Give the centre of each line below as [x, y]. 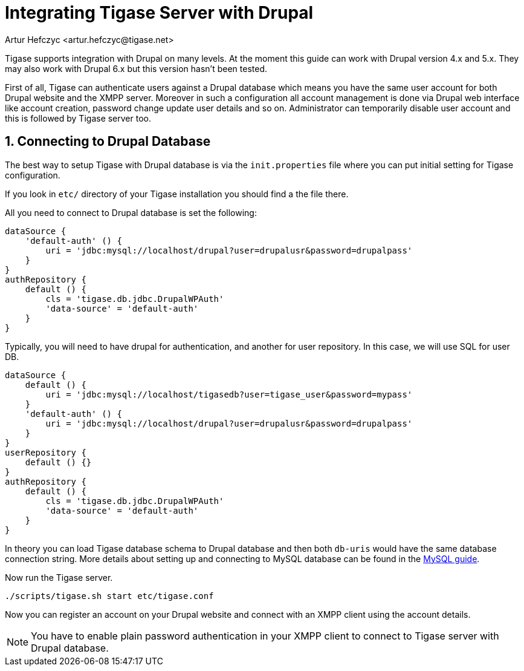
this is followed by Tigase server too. [78, 118]
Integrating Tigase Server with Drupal [159, 13]
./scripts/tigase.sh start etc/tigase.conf [109, 596]
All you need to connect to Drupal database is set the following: [131, 212]
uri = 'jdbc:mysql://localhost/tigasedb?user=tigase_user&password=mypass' [229, 394]
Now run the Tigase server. [59, 577]
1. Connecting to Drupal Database [108, 142]
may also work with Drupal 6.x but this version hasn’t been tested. [136, 68]
